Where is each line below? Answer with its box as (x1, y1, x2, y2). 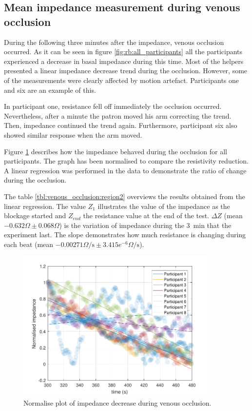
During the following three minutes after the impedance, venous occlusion (4, 37, 224, 47)
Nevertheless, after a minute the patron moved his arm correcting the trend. (4, 110, 232, 121)
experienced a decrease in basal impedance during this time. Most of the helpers (4, 56, 244, 66)
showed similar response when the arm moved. (4, 129, 142, 140)
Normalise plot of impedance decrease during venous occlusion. (23, 397, 212, 408)
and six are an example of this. (4, 84, 96, 95)
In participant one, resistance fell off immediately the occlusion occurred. (4, 101, 222, 111)
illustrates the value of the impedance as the (97, 201, 230, 211)
